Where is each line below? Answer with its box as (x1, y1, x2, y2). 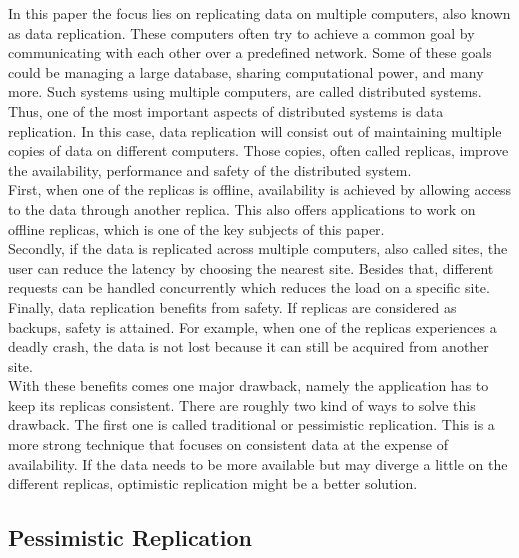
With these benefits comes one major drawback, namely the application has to (8, 375, 489, 396)
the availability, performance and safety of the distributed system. (8, 159, 412, 180)
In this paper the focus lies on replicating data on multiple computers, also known (8, 3, 511, 23)
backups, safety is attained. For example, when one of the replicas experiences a (8, 316, 497, 337)
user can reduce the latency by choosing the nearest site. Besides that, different (8, 257, 494, 278)
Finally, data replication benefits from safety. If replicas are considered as (8, 296, 457, 317)
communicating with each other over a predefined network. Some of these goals (8, 42, 492, 63)
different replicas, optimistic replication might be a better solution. (8, 473, 418, 494)
